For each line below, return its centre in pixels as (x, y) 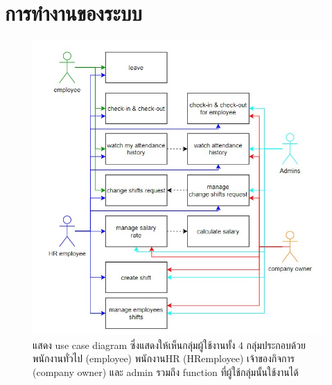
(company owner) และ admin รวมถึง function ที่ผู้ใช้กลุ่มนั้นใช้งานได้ (166, 371)
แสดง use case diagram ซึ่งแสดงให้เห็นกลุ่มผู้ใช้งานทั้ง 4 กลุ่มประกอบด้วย (169, 344)
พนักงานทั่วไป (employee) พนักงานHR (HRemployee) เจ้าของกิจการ (164, 358)
